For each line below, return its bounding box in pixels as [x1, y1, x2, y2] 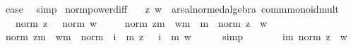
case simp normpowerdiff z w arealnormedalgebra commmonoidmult [5, 1, 340, 16]
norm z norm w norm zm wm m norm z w [15, 15, 268, 30]
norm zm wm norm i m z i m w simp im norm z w [5, 29, 347, 44]
